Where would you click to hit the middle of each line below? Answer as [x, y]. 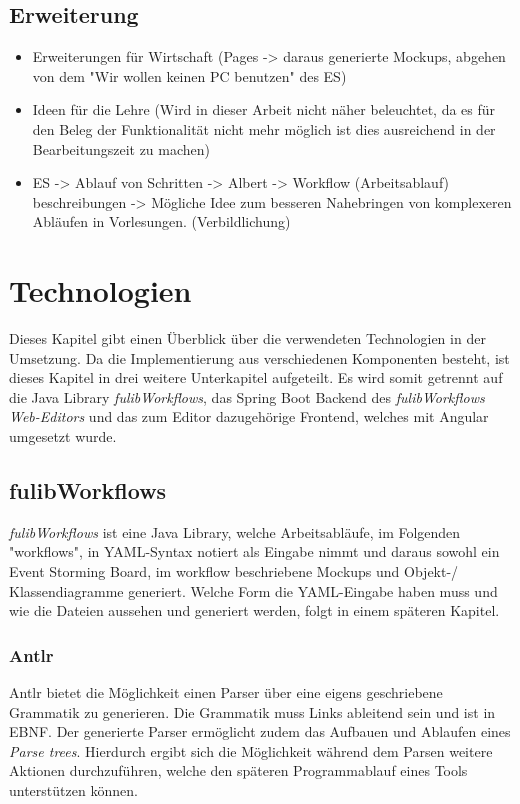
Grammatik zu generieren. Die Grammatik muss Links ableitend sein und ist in [252, 711]
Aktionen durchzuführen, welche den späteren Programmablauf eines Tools [238, 770]
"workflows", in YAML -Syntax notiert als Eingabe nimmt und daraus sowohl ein [254, 551]
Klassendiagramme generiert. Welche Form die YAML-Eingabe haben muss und [253, 590]
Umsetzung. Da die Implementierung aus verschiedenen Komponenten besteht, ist [259, 357]
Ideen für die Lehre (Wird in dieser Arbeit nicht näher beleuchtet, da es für [264, 109]
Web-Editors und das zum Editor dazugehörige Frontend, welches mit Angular [249, 416]
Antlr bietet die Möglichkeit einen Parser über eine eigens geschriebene [226, 692]
